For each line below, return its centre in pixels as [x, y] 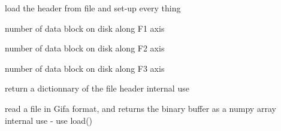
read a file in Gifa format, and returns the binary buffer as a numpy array [140, 108]
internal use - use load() [49, 120]
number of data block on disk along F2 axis [85, 48]
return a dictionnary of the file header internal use [97, 88]
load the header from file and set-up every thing [93, 8]
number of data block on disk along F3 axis [85, 68]
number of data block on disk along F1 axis [85, 28]
